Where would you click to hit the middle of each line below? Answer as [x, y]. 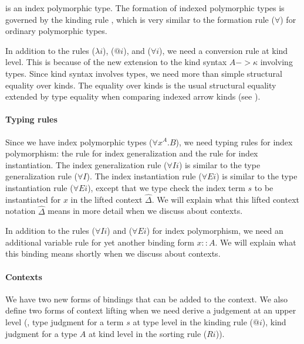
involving [276, 62]
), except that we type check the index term [166, 187]
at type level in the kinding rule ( [193, 321]
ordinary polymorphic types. [56, 31]
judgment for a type [41, 333]
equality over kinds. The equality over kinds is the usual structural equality [141, 85]
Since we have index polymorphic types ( [79, 142]
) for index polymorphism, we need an [215, 231]
